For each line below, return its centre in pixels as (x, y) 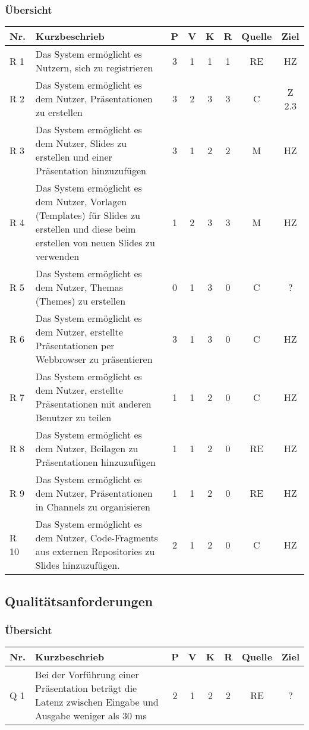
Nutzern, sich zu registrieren (94, 68)
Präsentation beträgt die (86, 688)
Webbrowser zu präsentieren (94, 359)
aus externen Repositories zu (95, 552)
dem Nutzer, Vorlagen (81, 202)
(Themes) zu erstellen (81, 301)
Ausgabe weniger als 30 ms (91, 716)
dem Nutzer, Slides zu (81, 143)
